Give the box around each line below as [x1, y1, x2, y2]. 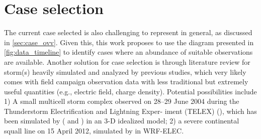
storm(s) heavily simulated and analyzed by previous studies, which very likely [4, 66, 246, 77]
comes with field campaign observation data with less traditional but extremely [4, 76, 248, 87]
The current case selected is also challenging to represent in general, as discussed [4, 27, 252, 38]
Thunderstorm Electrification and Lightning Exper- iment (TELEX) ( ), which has [4, 105, 257, 116]
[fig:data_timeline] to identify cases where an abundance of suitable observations [4, 47, 253, 57]
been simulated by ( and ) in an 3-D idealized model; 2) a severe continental [4, 115, 239, 126]
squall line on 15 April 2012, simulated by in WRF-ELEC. [4, 125, 184, 136]
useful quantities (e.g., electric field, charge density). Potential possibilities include [4, 86, 257, 96]
